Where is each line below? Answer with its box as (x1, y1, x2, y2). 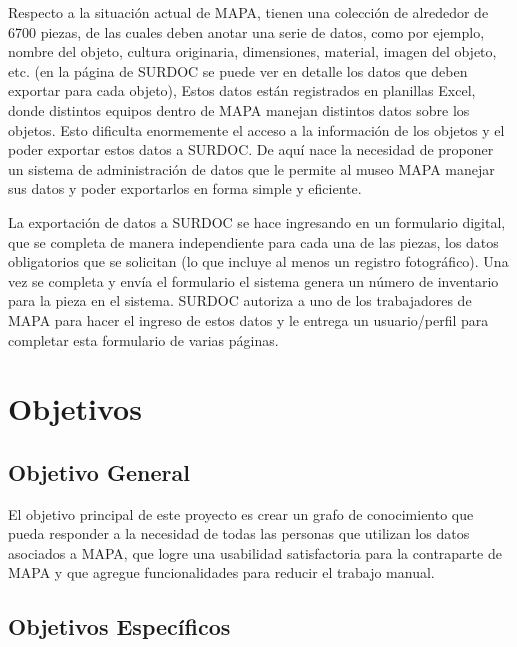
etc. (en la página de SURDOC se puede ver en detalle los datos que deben (8, 60, 468, 81)
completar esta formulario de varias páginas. (8, 329, 279, 350)
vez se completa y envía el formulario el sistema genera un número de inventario (8, 270, 499, 291)
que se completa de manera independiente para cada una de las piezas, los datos (8, 231, 499, 252)
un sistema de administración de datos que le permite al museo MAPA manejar (8, 158, 495, 179)
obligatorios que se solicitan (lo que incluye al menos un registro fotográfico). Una (8, 251, 509, 272)
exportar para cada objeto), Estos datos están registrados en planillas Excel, (8, 80, 476, 101)
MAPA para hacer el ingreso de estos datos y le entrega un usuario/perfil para (8, 309, 489, 330)
